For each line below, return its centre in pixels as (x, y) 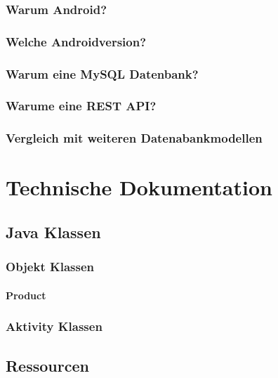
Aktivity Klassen (54, 326)
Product (26, 295)
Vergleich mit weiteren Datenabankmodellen (134, 138)
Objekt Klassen (50, 267)
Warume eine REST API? (81, 106)
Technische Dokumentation (139, 187)
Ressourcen (47, 365)
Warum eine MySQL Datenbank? (102, 73)
